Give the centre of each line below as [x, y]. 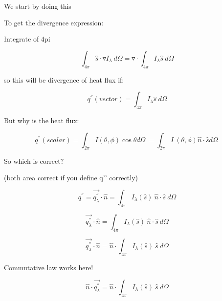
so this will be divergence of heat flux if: [64, 79]
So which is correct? [34, 161]
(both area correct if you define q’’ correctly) [71, 177]
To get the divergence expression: [54, 22]
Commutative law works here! [49, 267]
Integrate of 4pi [27, 39]
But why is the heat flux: [42, 120]
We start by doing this [38, 6]
